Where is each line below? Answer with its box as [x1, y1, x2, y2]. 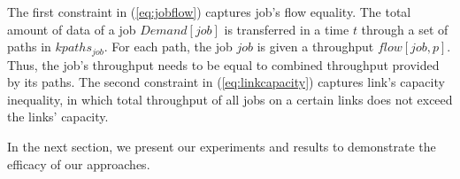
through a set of [361, 19, 448, 38]
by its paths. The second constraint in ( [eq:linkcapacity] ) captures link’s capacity [7, 73, 445, 91]
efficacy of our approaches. [7, 154, 150, 173]
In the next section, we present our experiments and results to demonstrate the [7, 137, 436, 156]
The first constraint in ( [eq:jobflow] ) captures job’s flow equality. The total [7, 3, 411, 20]
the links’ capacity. [7, 107, 109, 126]
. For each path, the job [103, 37, 233, 56]
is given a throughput [257, 37, 374, 56]
